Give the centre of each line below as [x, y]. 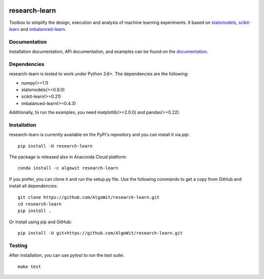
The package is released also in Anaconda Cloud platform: [68, 157]
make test [29, 267]
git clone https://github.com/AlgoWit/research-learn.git [89, 197]
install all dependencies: [33, 186]
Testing [18, 245]
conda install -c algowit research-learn [68, 168]
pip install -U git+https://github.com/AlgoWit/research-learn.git [100, 233]
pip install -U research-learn [55, 146]
